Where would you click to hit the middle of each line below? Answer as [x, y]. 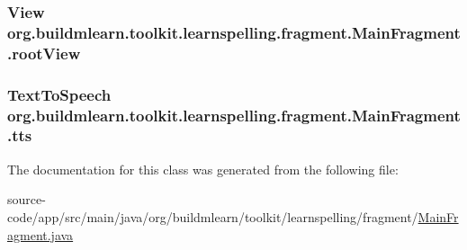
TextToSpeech [59, 94]
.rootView [44, 53]
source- [27, 199]
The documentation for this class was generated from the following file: [203, 169]
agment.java [40, 234]
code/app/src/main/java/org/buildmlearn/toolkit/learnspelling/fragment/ [213, 216]
